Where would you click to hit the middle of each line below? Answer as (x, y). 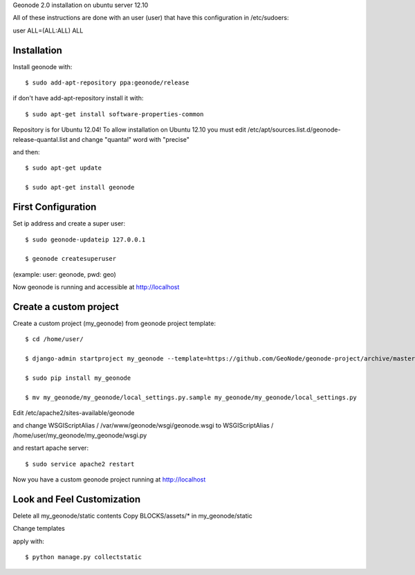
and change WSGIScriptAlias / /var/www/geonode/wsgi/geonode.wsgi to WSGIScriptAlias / (143, 426)
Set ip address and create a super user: (69, 223)
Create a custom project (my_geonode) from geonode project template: (114, 323)
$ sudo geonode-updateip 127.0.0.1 (85, 239)
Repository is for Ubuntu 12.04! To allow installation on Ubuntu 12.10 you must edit (130, 130)
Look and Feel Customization (77, 499)
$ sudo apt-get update (64, 168)
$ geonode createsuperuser (71, 259)
